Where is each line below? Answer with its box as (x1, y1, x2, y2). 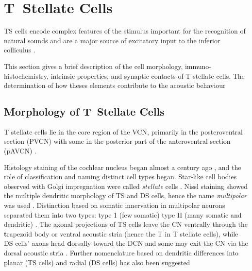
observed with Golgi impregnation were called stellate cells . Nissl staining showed (4, 181, 248, 191)
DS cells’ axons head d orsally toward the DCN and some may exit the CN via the (4, 238, 248, 248)
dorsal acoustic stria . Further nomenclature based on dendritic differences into (4, 248, 239, 258)
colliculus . (4, 45, 35, 55)
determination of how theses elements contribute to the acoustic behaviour (4, 80, 226, 90)
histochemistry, (4, 70, 49, 81)
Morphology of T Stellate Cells (4, 104, 165, 119)
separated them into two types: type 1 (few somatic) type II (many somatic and (4, 209, 242, 220)
